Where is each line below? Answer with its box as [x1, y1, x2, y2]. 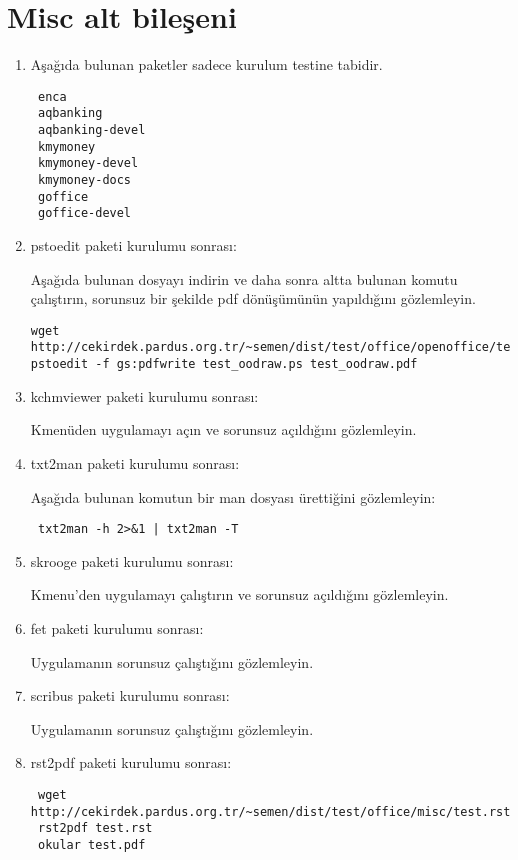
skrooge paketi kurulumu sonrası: [30, 550, 234, 571]
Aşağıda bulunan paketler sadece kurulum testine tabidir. [30, 54, 383, 75]
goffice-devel [37, 206, 132, 221]
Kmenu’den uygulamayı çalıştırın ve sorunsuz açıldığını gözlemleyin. [30, 584, 449, 605]
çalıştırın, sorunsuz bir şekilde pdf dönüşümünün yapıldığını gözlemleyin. [30, 288, 476, 309]
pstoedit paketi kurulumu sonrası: [30, 234, 237, 255]
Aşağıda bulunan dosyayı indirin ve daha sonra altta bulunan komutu [30, 268, 458, 289]
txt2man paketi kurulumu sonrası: [30, 452, 240, 473]
